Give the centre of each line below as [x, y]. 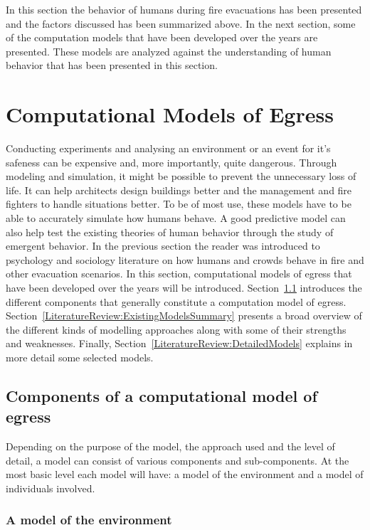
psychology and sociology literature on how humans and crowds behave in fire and [185, 259]
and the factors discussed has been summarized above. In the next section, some [181, 23]
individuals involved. [51, 488]
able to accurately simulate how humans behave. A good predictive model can [176, 218]
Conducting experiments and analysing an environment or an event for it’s [168, 148]
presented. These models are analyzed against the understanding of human [169, 51]
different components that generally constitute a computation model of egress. [176, 301]
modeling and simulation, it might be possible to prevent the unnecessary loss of [181, 176]
